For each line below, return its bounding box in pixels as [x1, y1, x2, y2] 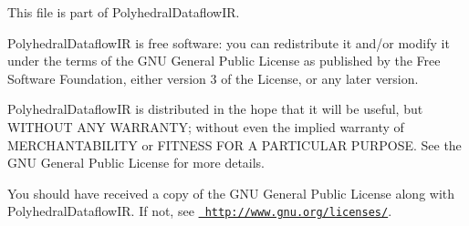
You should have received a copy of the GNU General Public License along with [7, 183, 455, 202]
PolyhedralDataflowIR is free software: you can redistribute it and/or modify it [7, 33, 450, 52]
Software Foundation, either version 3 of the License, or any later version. [7, 68, 419, 87]
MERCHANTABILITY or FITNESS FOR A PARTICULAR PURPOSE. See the [7, 135, 462, 154]
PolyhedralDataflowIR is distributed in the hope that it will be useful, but [7, 99, 423, 118]
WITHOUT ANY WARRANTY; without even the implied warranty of [7, 117, 404, 136]
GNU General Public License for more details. [7, 153, 266, 172]
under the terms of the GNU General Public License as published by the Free [7, 51, 441, 70]
